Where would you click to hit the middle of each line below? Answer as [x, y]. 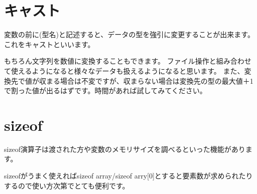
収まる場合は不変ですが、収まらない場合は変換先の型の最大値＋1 [146, 80]
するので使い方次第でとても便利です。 [67, 185]
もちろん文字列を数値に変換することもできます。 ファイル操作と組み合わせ [128, 61]
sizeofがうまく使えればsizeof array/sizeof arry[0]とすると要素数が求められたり [128, 175]
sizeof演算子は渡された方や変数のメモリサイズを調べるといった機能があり [125, 149]
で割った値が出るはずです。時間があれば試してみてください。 [105, 90]
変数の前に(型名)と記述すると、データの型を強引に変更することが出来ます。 [129, 34]
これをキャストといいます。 [49, 44]
